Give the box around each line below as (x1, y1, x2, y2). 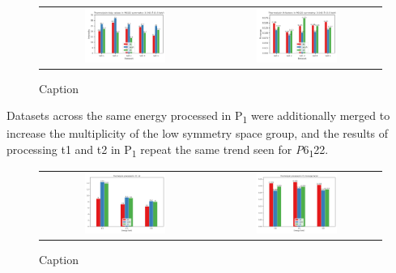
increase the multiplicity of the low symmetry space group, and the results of (6, 125, 389, 142)
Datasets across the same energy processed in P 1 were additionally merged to (6, 107, 390, 126)
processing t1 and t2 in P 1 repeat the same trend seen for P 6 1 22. (6, 141, 329, 160)
